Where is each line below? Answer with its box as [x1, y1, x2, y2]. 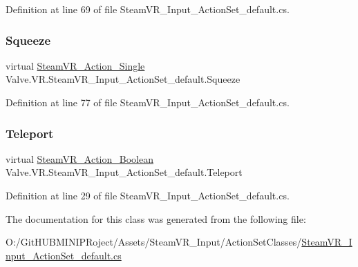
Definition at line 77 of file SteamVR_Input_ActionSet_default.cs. [6, 95, 290, 109]
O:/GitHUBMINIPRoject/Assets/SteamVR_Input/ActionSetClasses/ [6, 235, 302, 249]
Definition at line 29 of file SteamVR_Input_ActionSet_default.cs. [6, 188, 290, 202]
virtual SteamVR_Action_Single [6, 58, 145, 72]
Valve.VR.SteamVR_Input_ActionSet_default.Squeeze [6, 72, 241, 86]
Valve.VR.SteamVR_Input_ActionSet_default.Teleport [6, 165, 243, 179]
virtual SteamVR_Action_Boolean [6, 151, 153, 166]
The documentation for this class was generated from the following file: [6, 211, 306, 226]
